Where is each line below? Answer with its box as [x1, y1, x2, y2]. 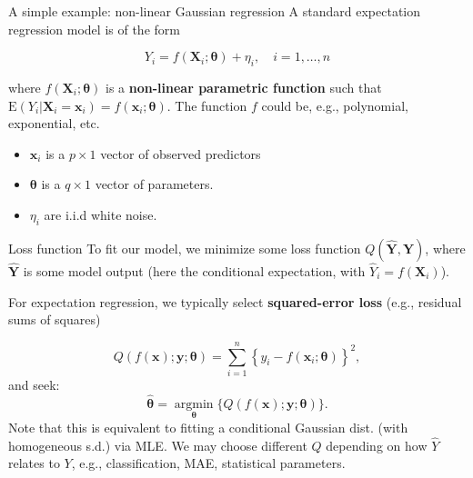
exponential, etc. [8, 114, 100, 133]
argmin [174, 397, 214, 411]
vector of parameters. [95, 174, 214, 194]
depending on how [326, 435, 428, 454]
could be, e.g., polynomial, [261, 95, 408, 115]
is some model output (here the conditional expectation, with [23, 261, 366, 280]
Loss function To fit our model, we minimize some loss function [8, 238, 361, 257]
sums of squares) [8, 310, 101, 329]
